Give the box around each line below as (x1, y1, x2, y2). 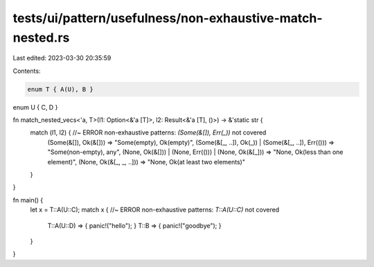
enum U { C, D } (12, 103, 58, 111)
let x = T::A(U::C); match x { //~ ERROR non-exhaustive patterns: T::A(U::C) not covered (30, 205, 280, 214)
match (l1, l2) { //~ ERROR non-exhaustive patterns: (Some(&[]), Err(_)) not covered (30, 128, 267, 137)
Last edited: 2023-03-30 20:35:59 (12, 54, 112, 62)
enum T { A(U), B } (27, 85, 93, 93)
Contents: (12, 67, 41, 75)
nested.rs (12, 30, 70, 45)
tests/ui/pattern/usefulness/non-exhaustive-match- (12, 10, 323, 26)
